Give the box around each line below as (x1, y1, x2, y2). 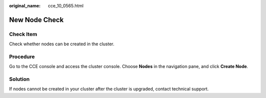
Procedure (9, 53, 35, 60)
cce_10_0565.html (48, 3, 84, 8)
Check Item (9, 31, 37, 37)
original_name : (9, 3, 41, 8)
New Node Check (9, 15, 64, 24)
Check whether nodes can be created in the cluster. (9, 41, 114, 47)
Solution (9, 76, 30, 83)
